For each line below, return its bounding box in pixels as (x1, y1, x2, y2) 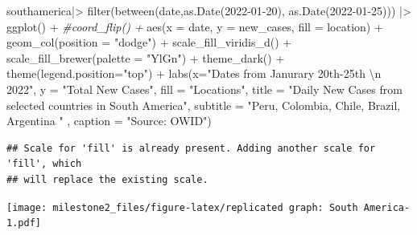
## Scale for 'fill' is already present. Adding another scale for (6, 142, 376, 154)
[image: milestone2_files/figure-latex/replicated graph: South (6, 201, 358, 213)
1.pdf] (6, 217, 41, 229)
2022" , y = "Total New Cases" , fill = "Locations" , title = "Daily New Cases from (6, 80, 403, 97)
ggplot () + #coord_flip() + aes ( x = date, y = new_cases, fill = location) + (6, 18, 383, 34)
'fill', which (6, 158, 82, 170)
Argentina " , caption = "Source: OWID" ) (6, 112, 212, 129)
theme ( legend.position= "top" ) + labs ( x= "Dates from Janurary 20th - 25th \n (6, 65, 382, 82)
